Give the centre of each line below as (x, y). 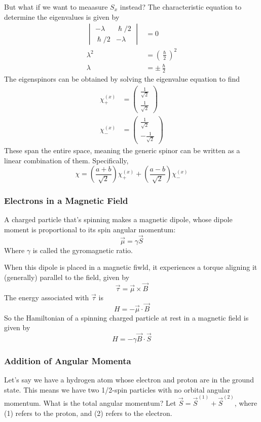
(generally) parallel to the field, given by (67, 277)
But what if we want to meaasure (56, 7)
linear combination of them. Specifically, (66, 160)
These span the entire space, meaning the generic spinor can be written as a (122, 150)
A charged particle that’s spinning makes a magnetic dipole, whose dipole (118, 219)
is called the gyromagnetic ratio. (83, 250)
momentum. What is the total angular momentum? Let (90, 403)
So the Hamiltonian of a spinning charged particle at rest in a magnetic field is (126, 317)
